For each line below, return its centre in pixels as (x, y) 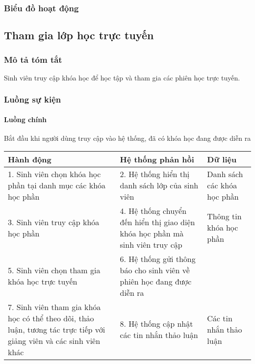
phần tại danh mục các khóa (57, 185)
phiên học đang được (156, 281)
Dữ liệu (222, 159)
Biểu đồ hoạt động (41, 8)
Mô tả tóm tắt (33, 59)
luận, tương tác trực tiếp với (57, 329)
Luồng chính (25, 119)
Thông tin (224, 216)
